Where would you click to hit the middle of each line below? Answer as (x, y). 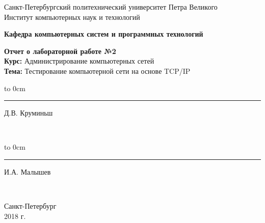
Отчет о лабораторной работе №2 (60, 51)
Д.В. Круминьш (29, 113)
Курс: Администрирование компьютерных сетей (79, 61)
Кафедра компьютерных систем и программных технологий (104, 34)
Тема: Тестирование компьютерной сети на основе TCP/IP (97, 71)
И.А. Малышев (28, 171)
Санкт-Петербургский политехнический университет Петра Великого (111, 7)
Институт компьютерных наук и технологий (72, 17)
